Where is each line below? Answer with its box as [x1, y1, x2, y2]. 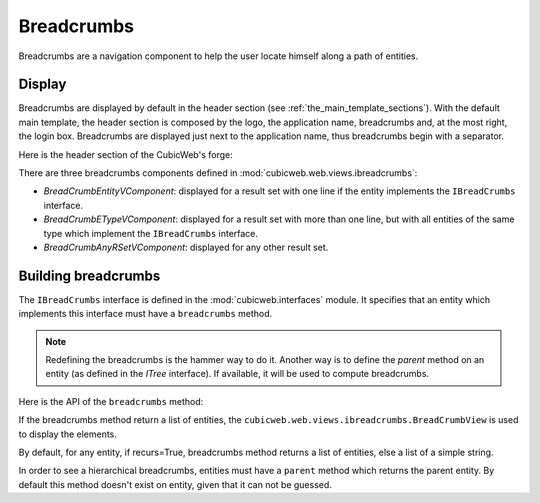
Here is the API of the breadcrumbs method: [18, 395, 204, 407]
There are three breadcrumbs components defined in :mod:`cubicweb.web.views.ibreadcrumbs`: [18, 167, 418, 179]
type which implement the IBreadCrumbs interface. [43, 227, 259, 239]
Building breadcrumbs [18, 267, 161, 284]
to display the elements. [18, 428, 117, 440]
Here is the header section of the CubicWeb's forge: [18, 148, 234, 160]
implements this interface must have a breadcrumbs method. [18, 308, 273, 320]
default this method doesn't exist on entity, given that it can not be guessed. [18, 478, 332, 490]
